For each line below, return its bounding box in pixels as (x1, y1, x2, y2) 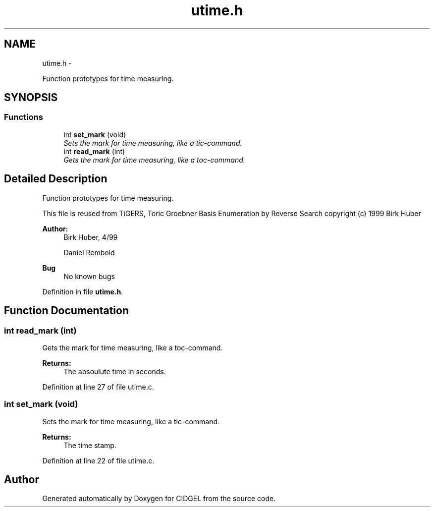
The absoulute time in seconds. (63, 367, 166, 376)
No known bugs (63, 272, 115, 281)
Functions (4, 112, 43, 122)
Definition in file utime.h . (42, 287, 123, 296)
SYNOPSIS (4, 91, 58, 104)
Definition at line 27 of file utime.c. (42, 382, 154, 391)
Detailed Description (4, 172, 108, 185)
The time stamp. (63, 441, 116, 450)
